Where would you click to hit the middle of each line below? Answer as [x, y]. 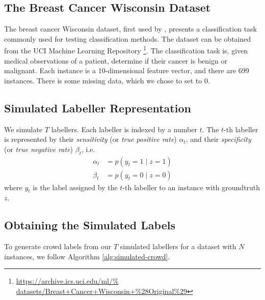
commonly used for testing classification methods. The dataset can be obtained [128, 38]
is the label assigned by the [75, 187]
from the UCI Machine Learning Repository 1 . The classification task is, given [126, 50]
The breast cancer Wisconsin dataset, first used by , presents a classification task [131, 29]
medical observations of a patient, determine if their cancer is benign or [116, 60]
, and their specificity [218, 139]
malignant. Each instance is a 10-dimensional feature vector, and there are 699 [127, 70]
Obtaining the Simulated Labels [90, 225]
